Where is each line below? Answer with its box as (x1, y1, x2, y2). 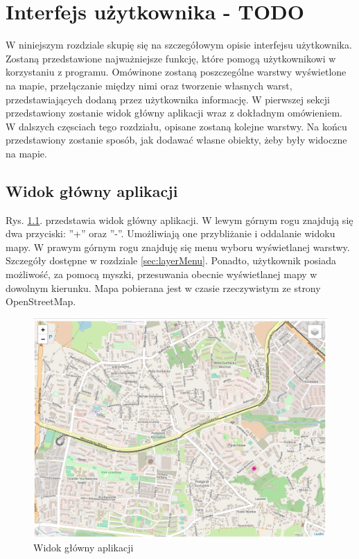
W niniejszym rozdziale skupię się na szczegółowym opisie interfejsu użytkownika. (6, 37, 352, 52)
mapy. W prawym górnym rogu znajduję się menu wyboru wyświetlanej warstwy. (6, 239, 350, 254)
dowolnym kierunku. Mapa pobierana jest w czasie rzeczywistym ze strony (6, 280, 321, 295)
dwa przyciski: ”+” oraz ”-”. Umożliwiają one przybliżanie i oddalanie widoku (6, 226, 335, 241)
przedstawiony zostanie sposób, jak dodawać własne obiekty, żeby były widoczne (6, 132, 347, 147)
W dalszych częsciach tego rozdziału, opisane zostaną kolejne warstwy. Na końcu (6, 119, 347, 133)
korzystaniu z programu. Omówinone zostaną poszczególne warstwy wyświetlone (6, 64, 347, 79)
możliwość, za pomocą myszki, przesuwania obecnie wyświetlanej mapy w (6, 267, 317, 282)
